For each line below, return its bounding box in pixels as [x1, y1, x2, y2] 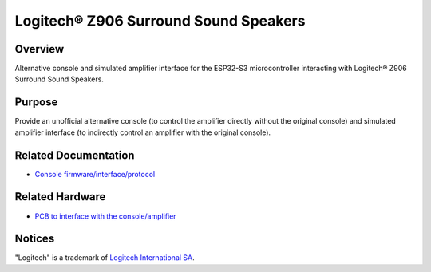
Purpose [14, 96, 58, 109]
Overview [14, 42, 65, 56]
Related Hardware [14, 190, 106, 203]
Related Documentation [14, 148, 135, 162]
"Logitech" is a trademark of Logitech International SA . [14, 253, 195, 262]
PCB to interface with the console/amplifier [34, 211, 176, 221]
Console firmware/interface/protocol [34, 169, 156, 179]
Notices [14, 232, 55, 246]
